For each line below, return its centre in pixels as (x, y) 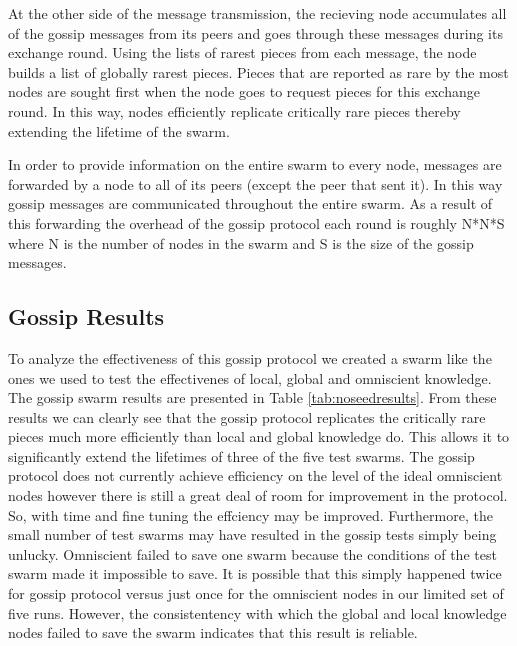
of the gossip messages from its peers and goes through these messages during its (255, 32)
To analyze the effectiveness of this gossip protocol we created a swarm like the (250, 357)
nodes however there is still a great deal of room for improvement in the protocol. (258, 495)
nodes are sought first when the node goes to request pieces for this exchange (244, 91)
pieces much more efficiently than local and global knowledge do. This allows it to (259, 436)
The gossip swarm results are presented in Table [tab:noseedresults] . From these (252, 397)
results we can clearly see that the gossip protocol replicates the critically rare (247, 416)
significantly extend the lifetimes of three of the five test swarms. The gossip (241, 455)
